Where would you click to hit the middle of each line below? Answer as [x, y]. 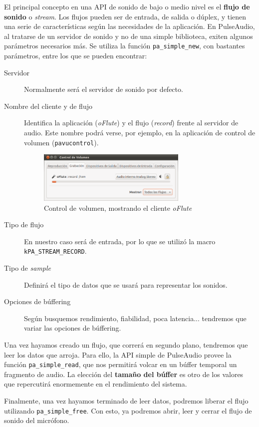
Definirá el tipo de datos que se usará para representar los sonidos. [126, 284]
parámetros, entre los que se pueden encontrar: [76, 56]
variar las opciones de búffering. [73, 328]
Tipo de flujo [24, 224]
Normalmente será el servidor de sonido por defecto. [104, 89]
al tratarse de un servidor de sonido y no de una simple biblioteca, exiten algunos [129, 36]
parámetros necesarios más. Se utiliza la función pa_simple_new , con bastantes [125, 46]
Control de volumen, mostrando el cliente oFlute [118, 208]
